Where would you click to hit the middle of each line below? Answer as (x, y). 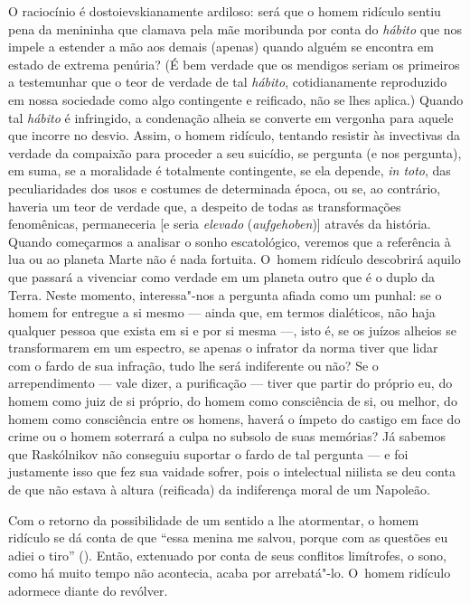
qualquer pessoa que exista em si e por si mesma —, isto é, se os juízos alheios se (232, 330)
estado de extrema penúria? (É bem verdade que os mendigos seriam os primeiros (234, 64)
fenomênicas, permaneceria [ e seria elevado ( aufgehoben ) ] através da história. (220, 224)
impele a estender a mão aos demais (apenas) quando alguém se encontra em (221, 47)
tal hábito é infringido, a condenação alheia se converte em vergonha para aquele (231, 117)
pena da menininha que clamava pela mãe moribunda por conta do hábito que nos (235, 28)
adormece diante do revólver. (88, 590)
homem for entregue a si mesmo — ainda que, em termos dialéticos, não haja (222, 312)
